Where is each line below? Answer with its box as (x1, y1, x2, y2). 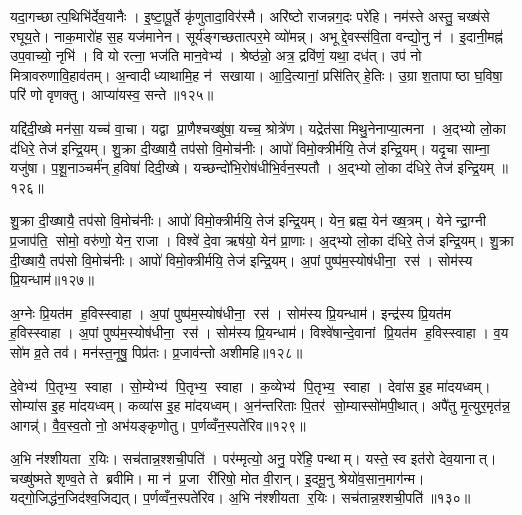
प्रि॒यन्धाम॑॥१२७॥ (10, 269, 94, 290)
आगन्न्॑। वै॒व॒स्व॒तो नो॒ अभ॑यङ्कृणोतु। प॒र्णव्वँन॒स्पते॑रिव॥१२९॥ (10, 414, 306, 435)
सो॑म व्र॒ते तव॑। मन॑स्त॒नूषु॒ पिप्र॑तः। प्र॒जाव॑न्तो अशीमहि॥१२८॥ (10, 341, 303, 362)
